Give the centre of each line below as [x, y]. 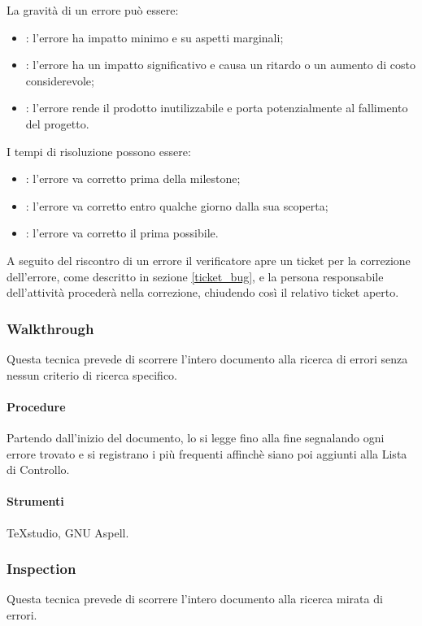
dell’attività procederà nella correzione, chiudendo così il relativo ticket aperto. [203, 292]
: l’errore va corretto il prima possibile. [122, 233]
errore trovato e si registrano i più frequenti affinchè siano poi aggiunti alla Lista [207, 453]
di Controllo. [38, 469]
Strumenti [35, 501]
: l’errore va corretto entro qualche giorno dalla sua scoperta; [177, 205]
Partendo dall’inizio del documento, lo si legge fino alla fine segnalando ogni [196, 437]
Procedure [36, 406]
